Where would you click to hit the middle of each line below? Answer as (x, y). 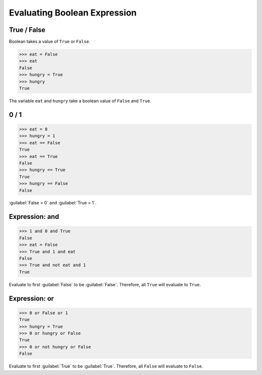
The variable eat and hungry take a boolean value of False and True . (80, 101)
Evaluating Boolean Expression (73, 13)
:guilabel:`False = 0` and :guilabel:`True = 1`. (53, 203)
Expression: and (34, 217)
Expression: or (32, 298)
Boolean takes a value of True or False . (50, 42)
